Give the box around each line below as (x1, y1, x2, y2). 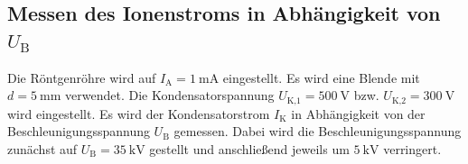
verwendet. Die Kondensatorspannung (65, 86, 275, 105)
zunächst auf (7, 139, 78, 158)
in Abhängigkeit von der (291, 104, 426, 123)
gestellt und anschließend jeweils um (149, 139, 350, 158)
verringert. (383, 139, 442, 158)
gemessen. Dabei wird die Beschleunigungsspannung (173, 122, 462, 141)
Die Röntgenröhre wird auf (7, 68, 156, 87)
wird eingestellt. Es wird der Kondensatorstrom (7, 104, 270, 123)
